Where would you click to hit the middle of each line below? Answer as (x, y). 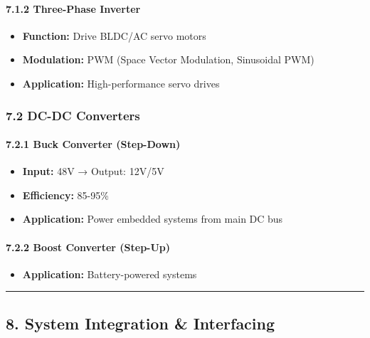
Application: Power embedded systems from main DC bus (153, 219)
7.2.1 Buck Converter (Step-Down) (93, 144)
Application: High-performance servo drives (121, 83)
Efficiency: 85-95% (65, 195)
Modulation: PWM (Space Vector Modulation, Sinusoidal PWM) (168, 59)
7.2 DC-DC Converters (73, 115)
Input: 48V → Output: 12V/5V (93, 171)
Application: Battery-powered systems (110, 274)
